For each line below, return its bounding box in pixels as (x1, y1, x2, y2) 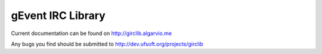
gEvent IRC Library (11, 9, 106, 22)
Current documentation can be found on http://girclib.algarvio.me (11, 30, 172, 37)
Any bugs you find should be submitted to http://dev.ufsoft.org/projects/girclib (11, 40, 204, 47)
